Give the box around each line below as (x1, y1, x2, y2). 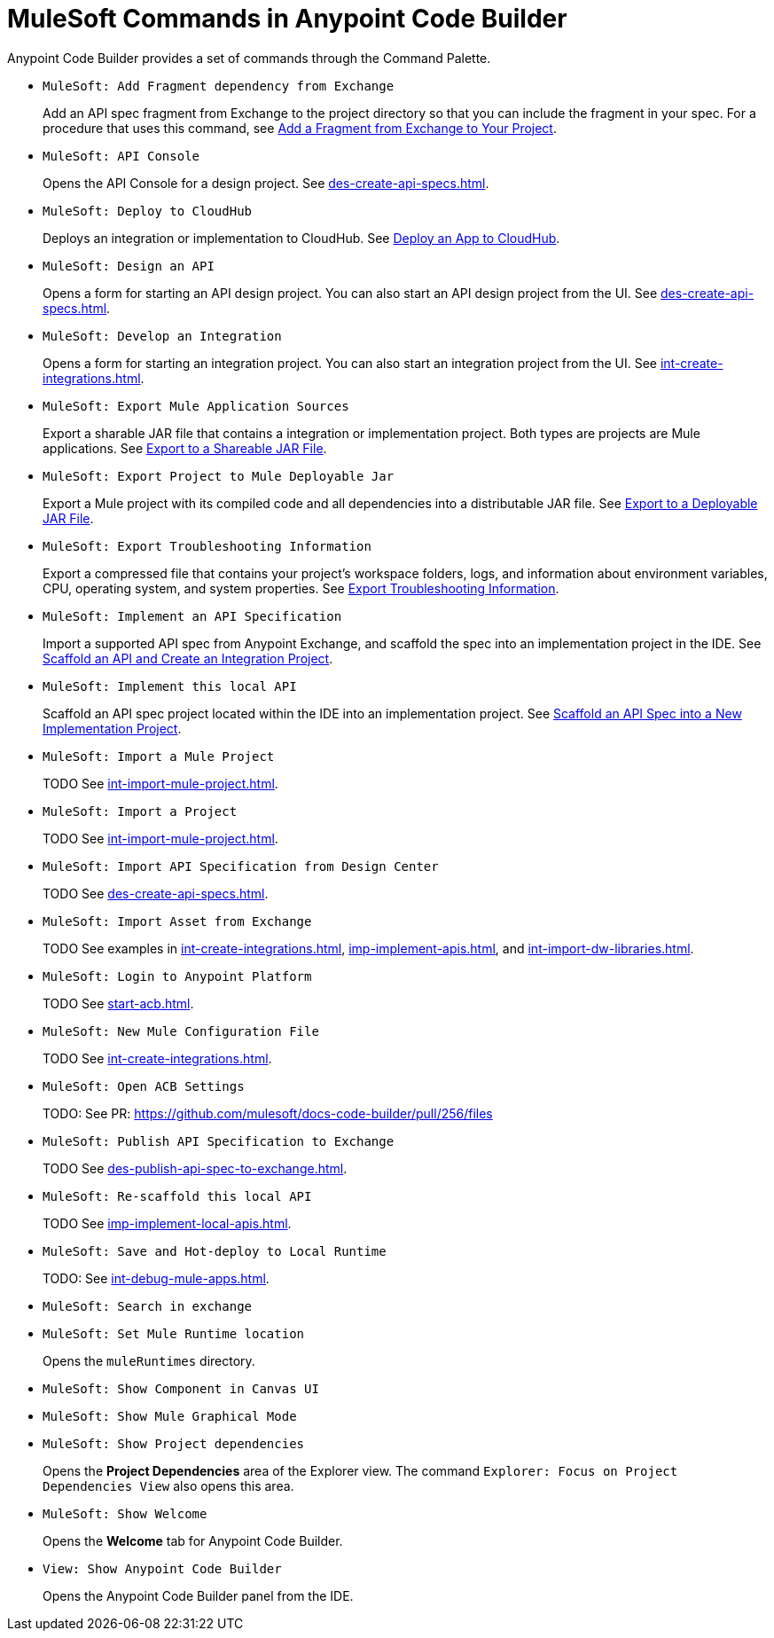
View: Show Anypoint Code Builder (43, 1561, 282, 1576)
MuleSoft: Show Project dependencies (43, 1436, 305, 1451)
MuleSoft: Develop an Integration (43, 328, 282, 343)
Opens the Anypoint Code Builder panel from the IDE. (43, 1587, 354, 1603)
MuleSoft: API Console (43, 148, 200, 163)
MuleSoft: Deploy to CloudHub (43, 203, 253, 218)
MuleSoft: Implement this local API (43, 678, 297, 694)
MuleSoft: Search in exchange (43, 1298, 253, 1313)
